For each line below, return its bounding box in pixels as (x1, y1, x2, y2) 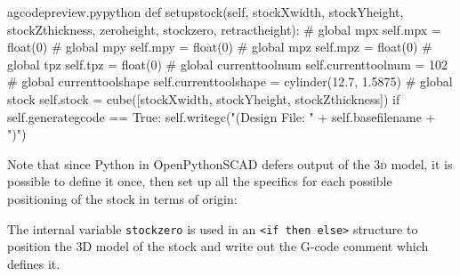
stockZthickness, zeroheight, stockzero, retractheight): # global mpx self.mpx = (7, 20, 441, 38)
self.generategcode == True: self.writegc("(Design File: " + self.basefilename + (7, 107, 436, 126)
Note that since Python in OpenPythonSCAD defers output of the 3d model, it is (7, 154, 453, 173)
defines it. (7, 254, 61, 272)
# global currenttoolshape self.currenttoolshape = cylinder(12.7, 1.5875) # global (7, 72, 453, 91)
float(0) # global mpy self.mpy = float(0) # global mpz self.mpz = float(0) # (7, 37, 432, 56)
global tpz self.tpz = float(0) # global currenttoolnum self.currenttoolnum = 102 (7, 54, 448, 73)
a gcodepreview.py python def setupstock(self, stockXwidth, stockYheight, (7, 3, 404, 20)
